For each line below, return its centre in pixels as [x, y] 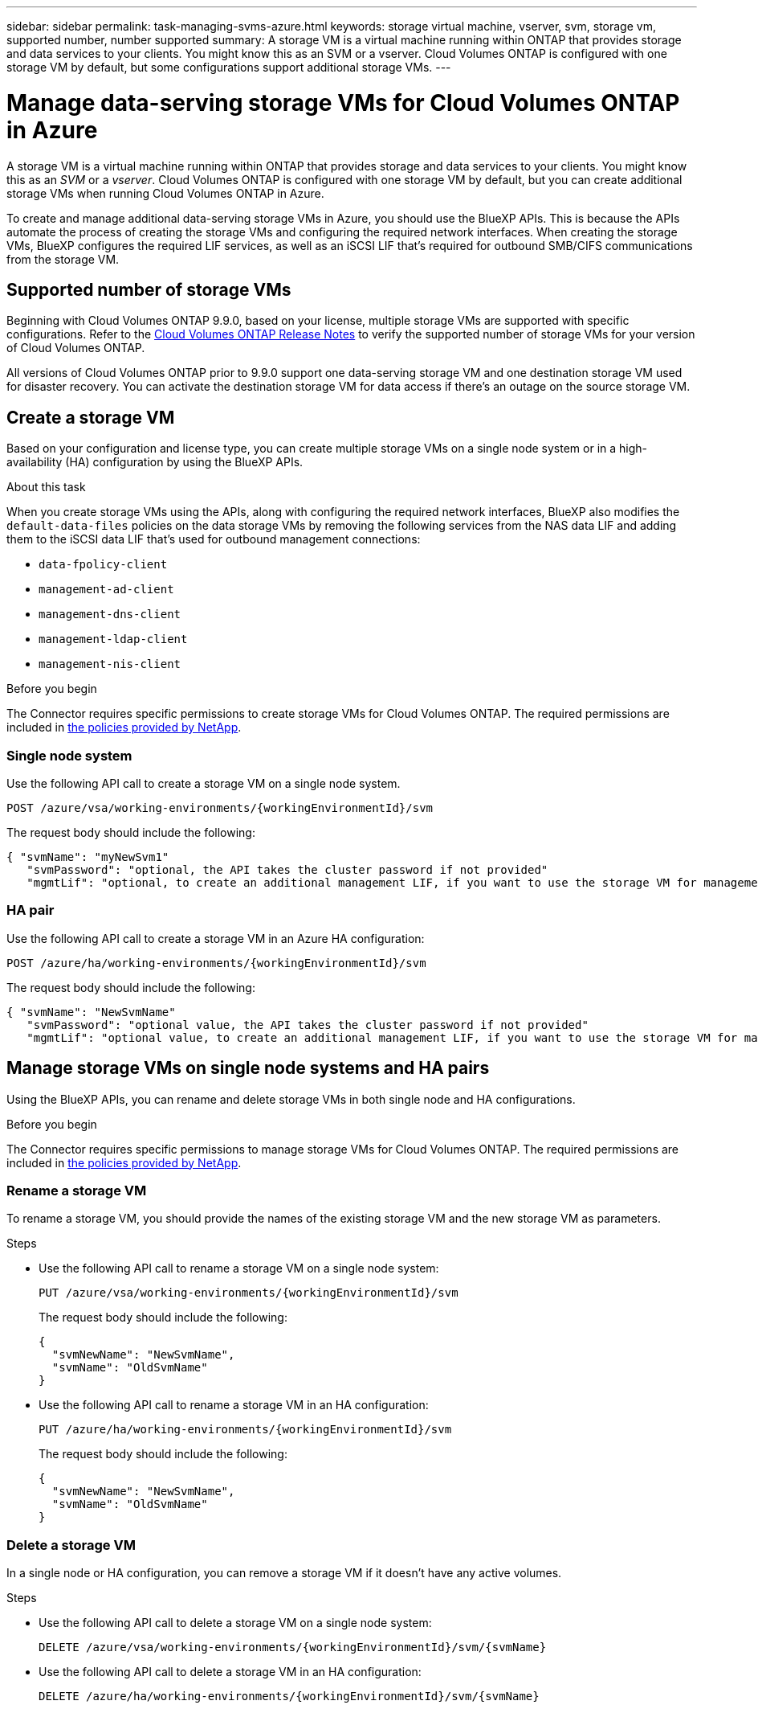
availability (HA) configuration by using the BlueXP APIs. [155, 462]
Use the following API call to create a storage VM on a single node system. [204, 783]
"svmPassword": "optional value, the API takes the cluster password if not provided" [308, 1025]
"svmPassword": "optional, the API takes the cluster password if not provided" [287, 869]
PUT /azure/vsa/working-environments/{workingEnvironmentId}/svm [249, 1293]
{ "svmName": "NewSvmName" [91, 1012]
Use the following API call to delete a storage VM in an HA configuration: [230, 1672]
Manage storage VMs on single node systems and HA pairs [248, 1068]
